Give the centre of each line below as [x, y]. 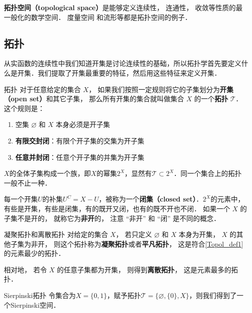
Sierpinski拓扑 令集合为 [40, 295]
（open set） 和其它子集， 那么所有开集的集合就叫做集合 [94, 99]
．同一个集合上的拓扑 [208, 173]
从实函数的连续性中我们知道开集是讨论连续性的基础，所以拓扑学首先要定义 [123, 63]
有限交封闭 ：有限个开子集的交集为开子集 [80, 140]
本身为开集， [199, 234]
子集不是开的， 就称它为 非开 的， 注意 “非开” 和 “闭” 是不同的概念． [112, 218]
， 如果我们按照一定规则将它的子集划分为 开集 [161, 89]
